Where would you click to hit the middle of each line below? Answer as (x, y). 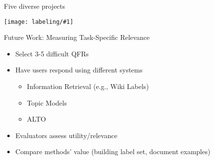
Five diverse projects (35, 6)
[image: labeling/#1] (39, 22)
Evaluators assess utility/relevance (66, 135)
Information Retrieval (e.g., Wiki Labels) (88, 86)
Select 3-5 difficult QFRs (52, 53)
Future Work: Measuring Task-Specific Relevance (77, 37)
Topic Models (47, 102)
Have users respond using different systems (79, 70)
